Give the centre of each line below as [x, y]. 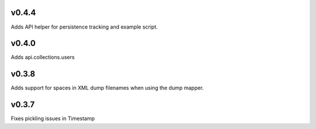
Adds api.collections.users [43, 57]
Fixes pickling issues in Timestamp [53, 118]
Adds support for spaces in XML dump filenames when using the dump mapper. [107, 88]
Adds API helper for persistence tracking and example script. [84, 27]
